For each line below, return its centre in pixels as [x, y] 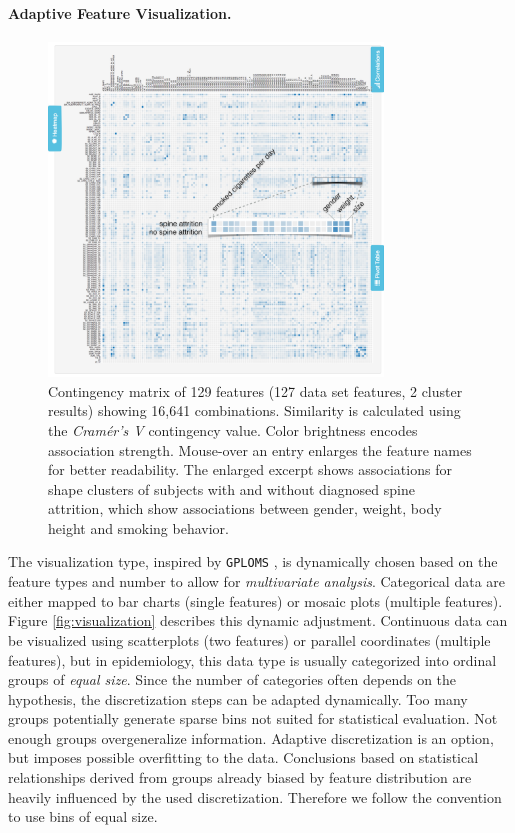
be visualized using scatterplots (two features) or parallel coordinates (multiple [249, 639]
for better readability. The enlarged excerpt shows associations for [250, 469]
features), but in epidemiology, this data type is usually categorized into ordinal [252, 659]
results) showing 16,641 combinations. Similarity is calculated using [254, 410]
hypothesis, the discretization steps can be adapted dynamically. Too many [238, 698]
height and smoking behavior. [138, 527]
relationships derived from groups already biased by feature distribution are [240, 777]
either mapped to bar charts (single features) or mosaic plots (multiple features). [255, 600]
